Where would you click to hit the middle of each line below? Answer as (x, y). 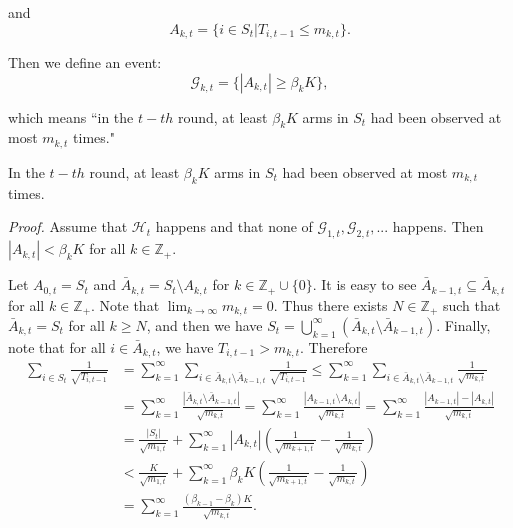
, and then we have (204, 324)
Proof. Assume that (68, 226)
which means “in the (71, 116)
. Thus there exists (330, 304)
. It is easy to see (364, 284)
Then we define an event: (85, 62)
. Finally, (463, 324)
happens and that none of (234, 226)
